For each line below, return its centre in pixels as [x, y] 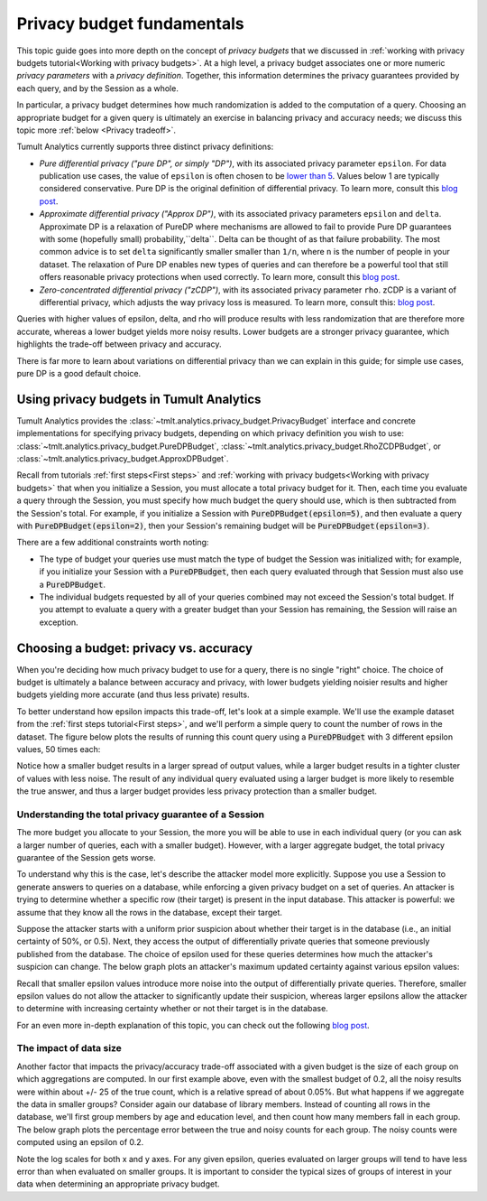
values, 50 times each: [59, 749]
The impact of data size [69, 1048]
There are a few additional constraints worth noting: [113, 543]
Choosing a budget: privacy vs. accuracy [134, 648]
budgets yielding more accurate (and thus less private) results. [133, 694]
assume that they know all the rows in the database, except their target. [150, 912]
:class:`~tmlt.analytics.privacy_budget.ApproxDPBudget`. [123, 459]
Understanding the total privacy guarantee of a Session [141, 815]
